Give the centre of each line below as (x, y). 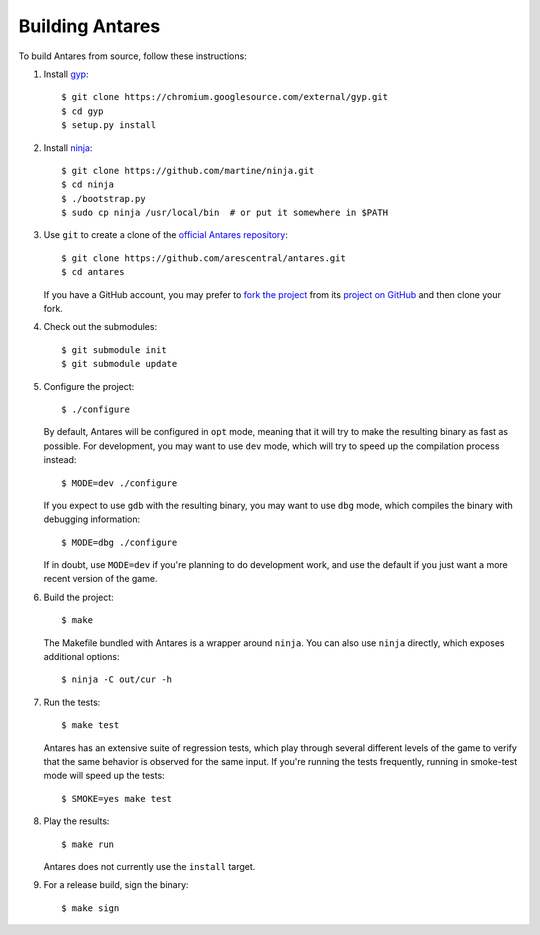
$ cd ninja (88, 184)
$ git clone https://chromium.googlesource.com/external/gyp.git (225, 97)
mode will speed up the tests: (104, 776)
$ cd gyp (82, 111)
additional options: (81, 657)
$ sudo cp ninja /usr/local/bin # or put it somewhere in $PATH (225, 213)
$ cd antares (93, 272)
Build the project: (78, 597)
